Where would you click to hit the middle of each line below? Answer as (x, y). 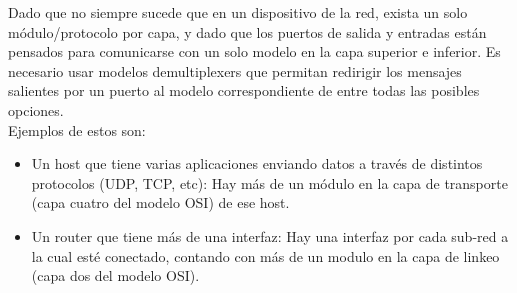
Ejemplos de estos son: (77, 129)
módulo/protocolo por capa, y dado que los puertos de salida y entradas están (247, 31)
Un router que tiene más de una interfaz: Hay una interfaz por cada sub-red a (270, 235)
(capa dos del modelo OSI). (115, 275)
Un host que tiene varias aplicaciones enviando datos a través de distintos (257, 163)
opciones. (36, 109)
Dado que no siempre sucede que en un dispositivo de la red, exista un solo (238, 12)
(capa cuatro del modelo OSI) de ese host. (160, 202)
